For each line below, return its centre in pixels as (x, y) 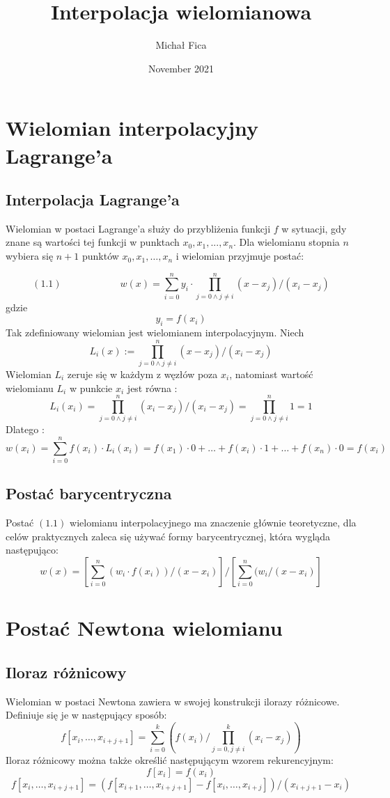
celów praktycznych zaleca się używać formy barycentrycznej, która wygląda (168, 536)
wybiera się (30, 256)
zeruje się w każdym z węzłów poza (142, 374)
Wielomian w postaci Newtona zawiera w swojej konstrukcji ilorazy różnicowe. (173, 701)
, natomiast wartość (271, 374)
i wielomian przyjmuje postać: (240, 256)
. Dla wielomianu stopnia (287, 242)
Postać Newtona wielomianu (144, 628)
